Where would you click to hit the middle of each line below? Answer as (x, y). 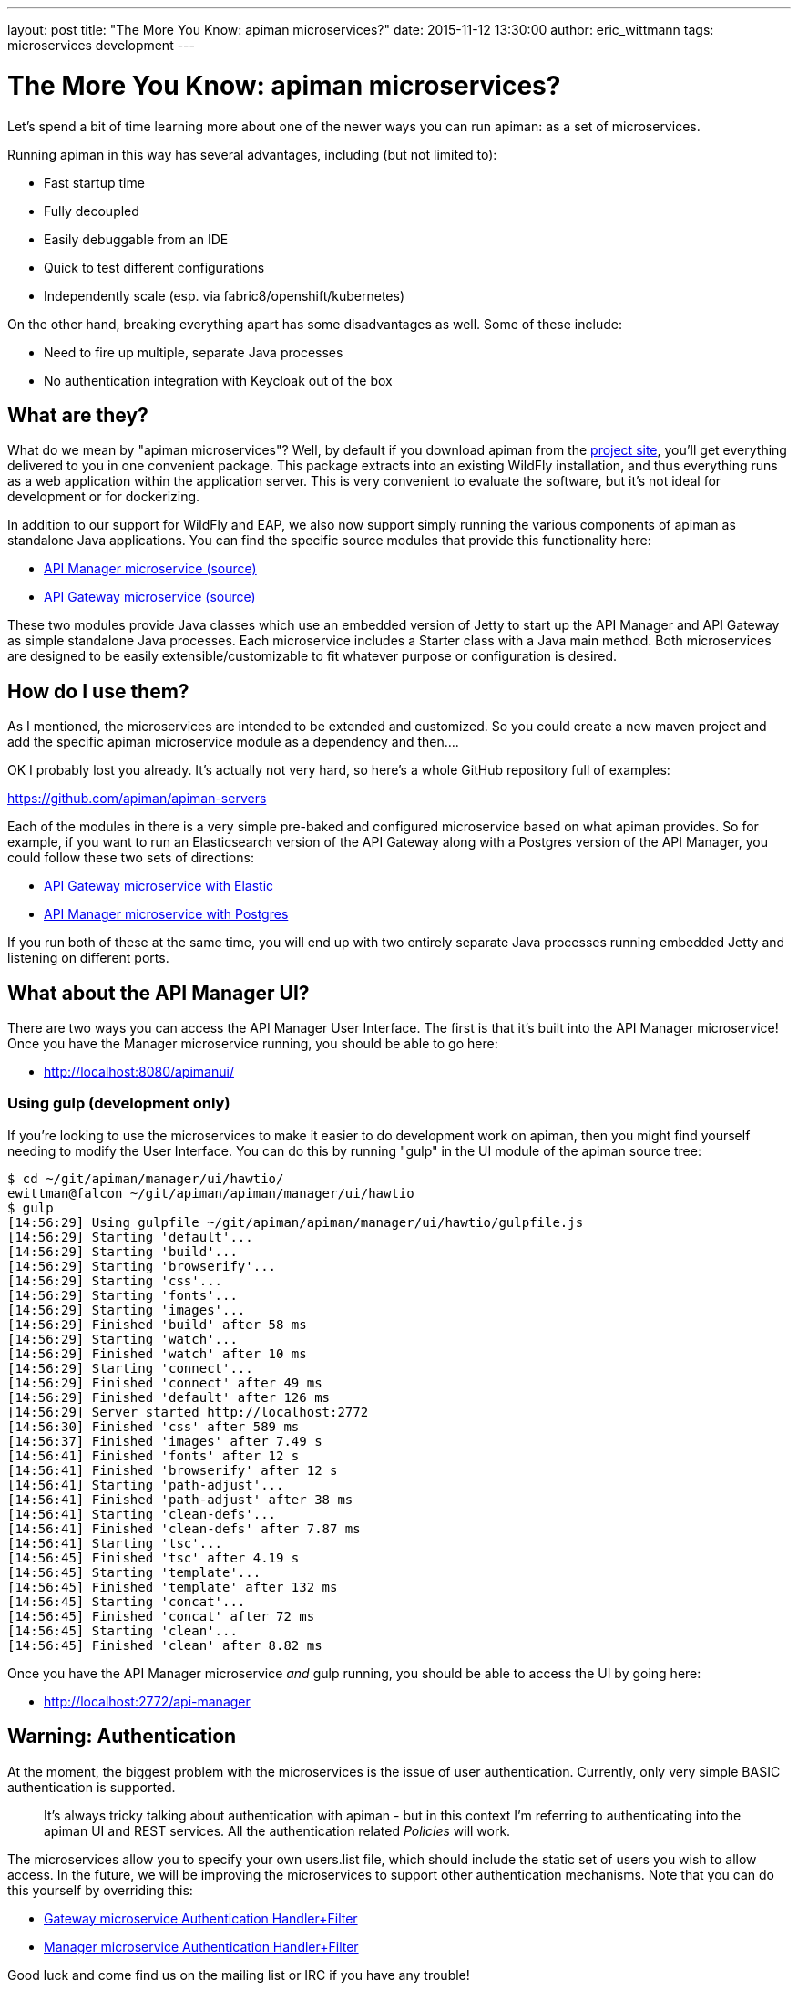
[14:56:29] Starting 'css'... (115, 1280)
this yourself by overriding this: (100, 1890)
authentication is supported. (92, 1787)
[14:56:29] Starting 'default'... (130, 1237)
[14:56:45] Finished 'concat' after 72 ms (161, 1616)
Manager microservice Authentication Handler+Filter (201, 1946)
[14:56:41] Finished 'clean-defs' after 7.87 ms (184, 1528)
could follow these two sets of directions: (131, 858)
